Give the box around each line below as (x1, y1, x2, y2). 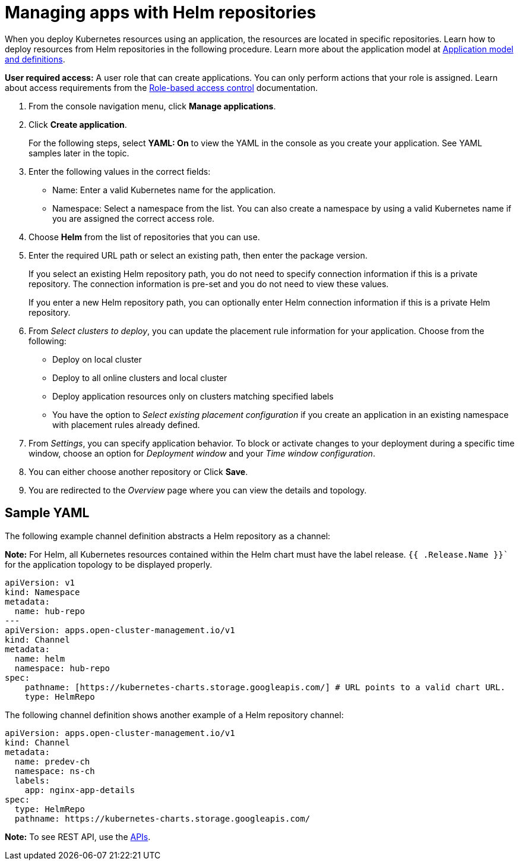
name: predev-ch (14, 756, 90, 766)
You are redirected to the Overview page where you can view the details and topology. (29, 485, 367, 495)
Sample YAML (5, 505, 90, 521)
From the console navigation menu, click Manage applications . (29, 100, 276, 111)
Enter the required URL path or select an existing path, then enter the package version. (29, 250, 368, 260)
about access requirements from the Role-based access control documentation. (5, 82, 318, 93)
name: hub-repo (14, 606, 85, 616)
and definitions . (5, 54, 65, 64)
